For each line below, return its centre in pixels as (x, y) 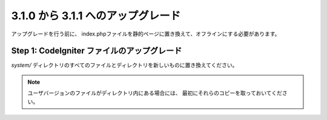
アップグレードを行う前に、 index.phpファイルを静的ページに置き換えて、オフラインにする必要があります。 (146, 34)
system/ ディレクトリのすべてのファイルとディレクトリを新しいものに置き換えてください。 (124, 65)
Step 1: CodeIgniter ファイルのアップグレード (97, 51)
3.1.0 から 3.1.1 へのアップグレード (96, 16)
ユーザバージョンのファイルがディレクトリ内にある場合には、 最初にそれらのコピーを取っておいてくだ (155, 93)
